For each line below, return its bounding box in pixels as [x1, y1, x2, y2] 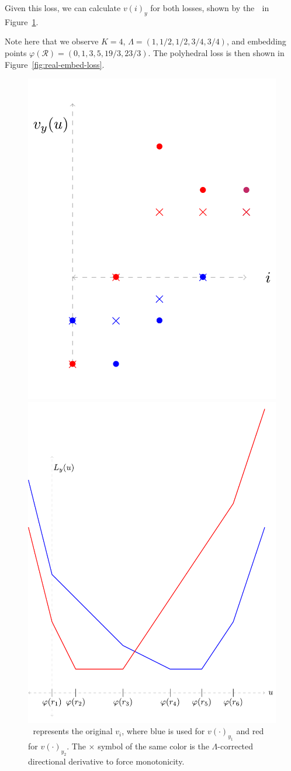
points [5, 46, 27, 58]
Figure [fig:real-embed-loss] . [5, 58, 105, 70]
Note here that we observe [5, 35, 99, 47]
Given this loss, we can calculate [5, 2, 121, 13]
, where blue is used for [122, 725, 205, 737]
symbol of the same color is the [98, 739, 209, 752]
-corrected [217, 739, 254, 752]
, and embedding [226, 35, 286, 47]
